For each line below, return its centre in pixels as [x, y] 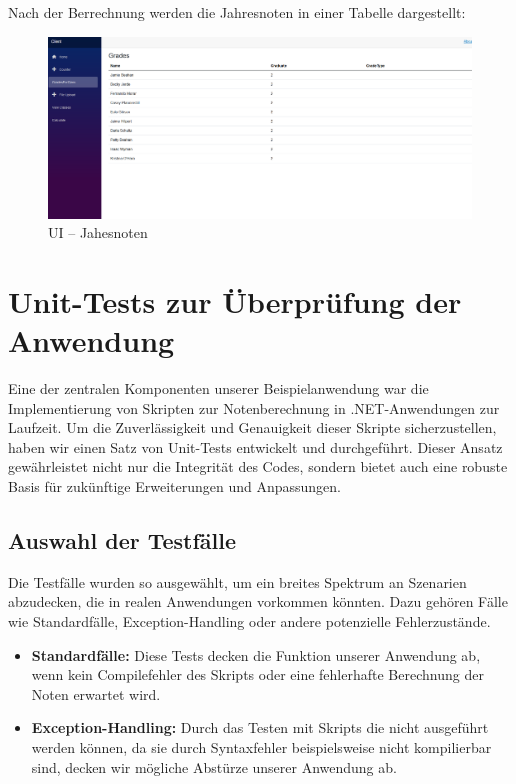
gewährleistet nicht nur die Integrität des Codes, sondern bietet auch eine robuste [258, 466]
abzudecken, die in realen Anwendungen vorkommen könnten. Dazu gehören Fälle [258, 601]
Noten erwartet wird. [96, 693]
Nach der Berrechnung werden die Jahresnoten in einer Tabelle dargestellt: [237, 12]
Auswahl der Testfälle [122, 539]
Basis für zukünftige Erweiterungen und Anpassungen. [174, 486]
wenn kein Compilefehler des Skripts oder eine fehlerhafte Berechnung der [257, 674]
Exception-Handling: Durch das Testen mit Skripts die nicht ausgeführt [260, 727]
